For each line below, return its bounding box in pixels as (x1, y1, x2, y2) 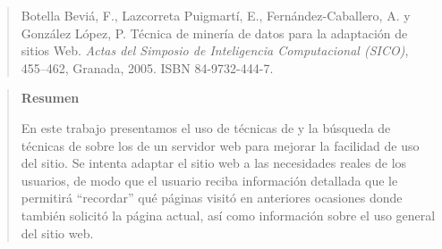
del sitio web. (21, 223, 94, 242)
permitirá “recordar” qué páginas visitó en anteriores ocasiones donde (21, 188, 403, 207)
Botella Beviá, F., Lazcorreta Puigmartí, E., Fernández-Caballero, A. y (21, 6, 411, 24)
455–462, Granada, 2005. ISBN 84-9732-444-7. (21, 58, 274, 77)
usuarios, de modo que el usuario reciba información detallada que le (21, 170, 398, 189)
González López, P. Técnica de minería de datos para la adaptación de (21, 23, 408, 42)
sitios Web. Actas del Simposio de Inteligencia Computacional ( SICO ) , (21, 41, 409, 60)
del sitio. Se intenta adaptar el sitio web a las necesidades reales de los (21, 154, 407, 172)
